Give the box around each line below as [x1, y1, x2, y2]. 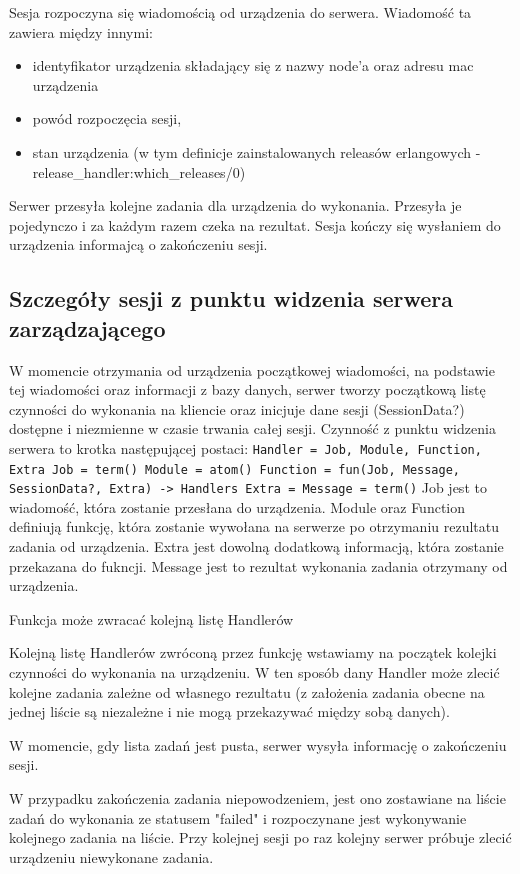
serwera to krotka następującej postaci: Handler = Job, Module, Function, [9, 437, 482, 458]
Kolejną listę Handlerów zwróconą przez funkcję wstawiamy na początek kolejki [9, 642, 497, 663]
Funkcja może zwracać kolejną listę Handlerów [9, 608, 294, 629]
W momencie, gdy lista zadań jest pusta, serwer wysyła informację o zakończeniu [9, 734, 507, 755]
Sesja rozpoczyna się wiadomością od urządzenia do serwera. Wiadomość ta [9, 2, 472, 22]
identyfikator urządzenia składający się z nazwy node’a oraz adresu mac [32, 55, 474, 76]
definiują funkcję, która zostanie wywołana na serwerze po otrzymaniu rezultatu [9, 516, 500, 537]
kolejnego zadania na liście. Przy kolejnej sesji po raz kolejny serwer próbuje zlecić [9, 827, 512, 848]
